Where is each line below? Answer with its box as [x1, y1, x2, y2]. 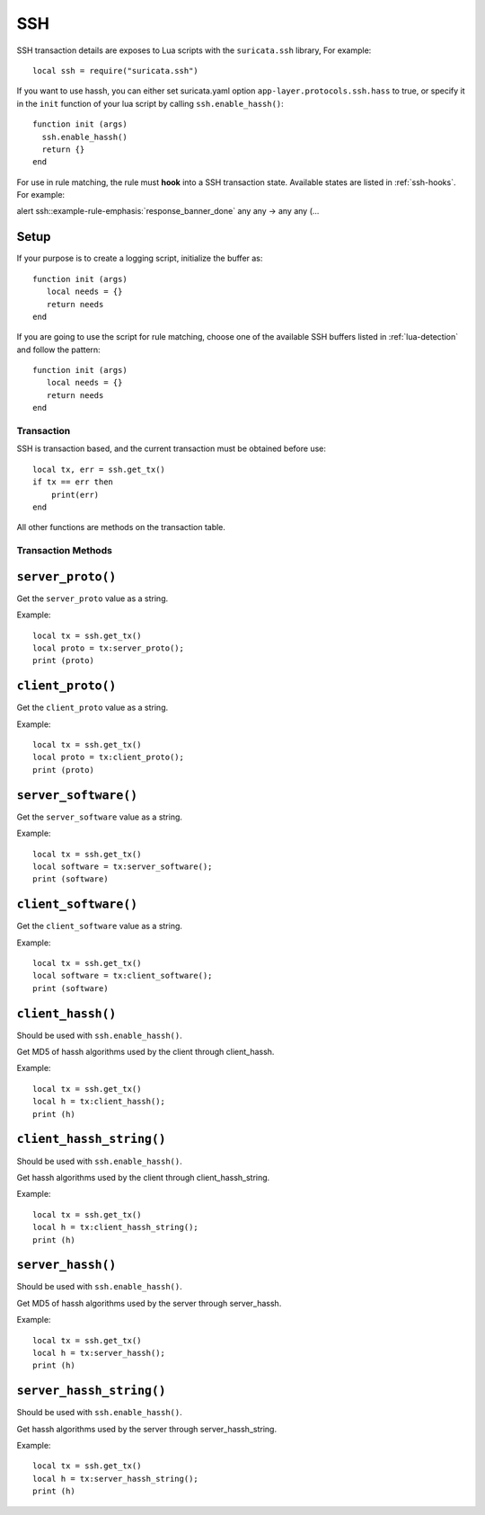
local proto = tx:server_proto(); [32, 643, 184, 653]
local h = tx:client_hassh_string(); [32, 1222, 199, 1233]
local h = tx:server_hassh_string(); [32, 1474, 199, 1484]
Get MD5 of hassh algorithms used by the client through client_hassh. [16, 1047, 275, 1058]
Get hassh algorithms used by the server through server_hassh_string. [16, 1423, 278, 1434]
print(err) [50, 490, 100, 500]
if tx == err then [32, 477, 114, 487]
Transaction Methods [16, 545, 112, 557]
